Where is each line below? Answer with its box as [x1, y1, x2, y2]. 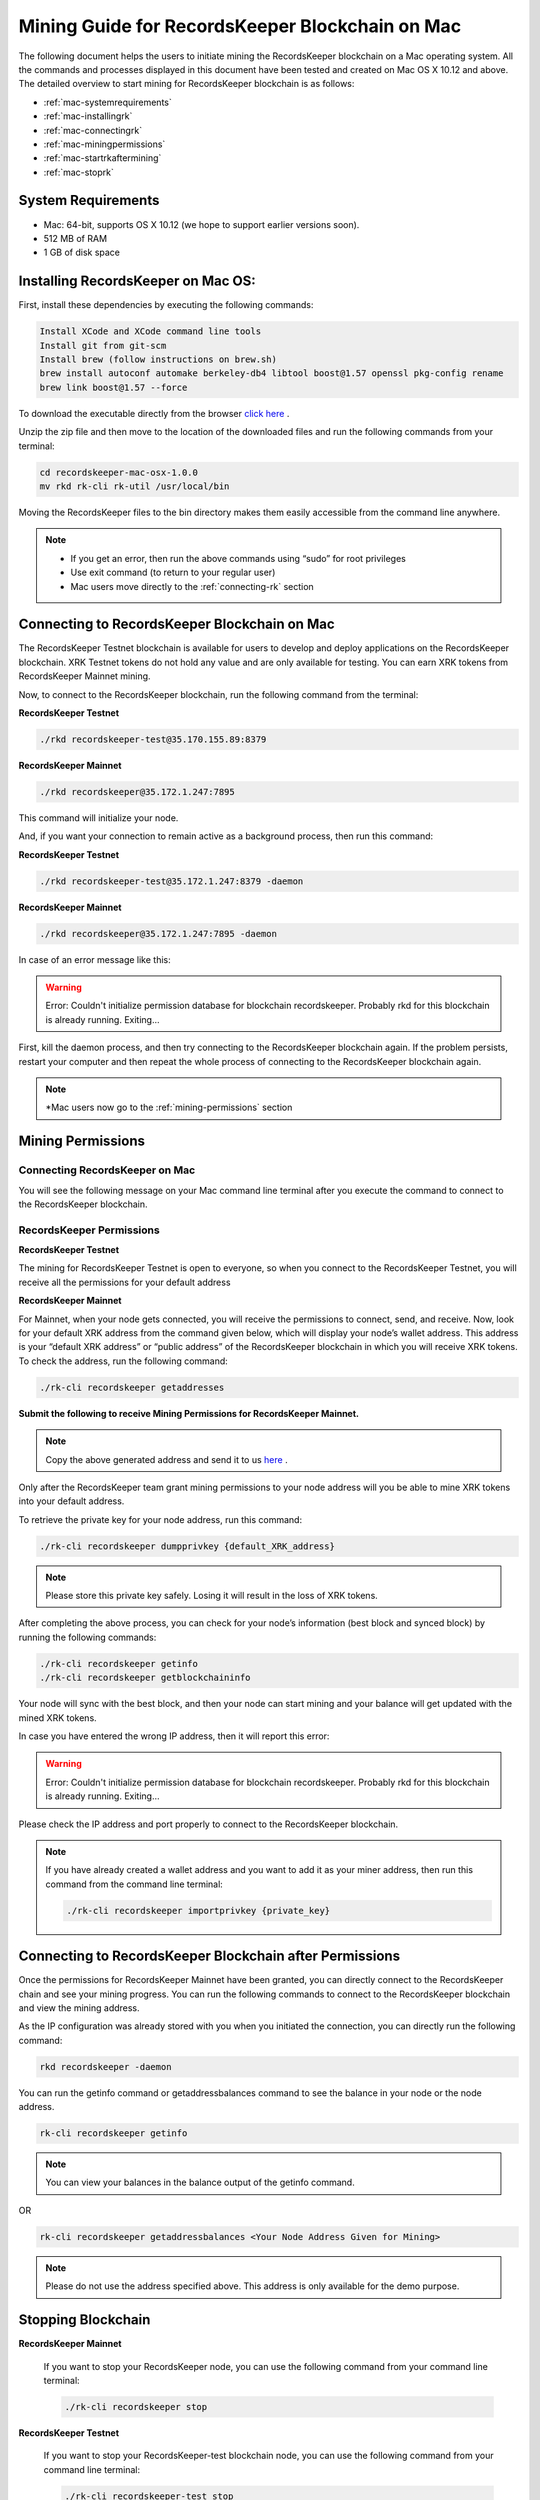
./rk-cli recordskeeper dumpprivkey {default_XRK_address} [39, 1540, 335, 1552]
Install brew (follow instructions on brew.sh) [39, 354, 277, 365]
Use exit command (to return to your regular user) [70, 566, 276, 579]
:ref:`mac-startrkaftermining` [43, 152, 162, 164]
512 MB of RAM [43, 232, 108, 244]
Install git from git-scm [39, 340, 167, 351]
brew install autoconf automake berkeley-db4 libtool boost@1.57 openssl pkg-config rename [39, 368, 504, 379]
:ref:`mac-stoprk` [43, 166, 115, 178]
